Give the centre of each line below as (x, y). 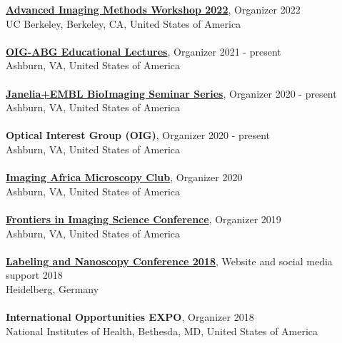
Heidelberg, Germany (52, 288)
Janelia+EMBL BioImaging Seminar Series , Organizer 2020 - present (171, 93)
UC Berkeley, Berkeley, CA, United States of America (124, 23)
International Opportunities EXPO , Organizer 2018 (130, 317)
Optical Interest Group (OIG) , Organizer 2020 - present (138, 135)
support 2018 (34, 275)
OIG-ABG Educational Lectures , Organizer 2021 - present (144, 51)
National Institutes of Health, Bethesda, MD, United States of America (162, 331)
